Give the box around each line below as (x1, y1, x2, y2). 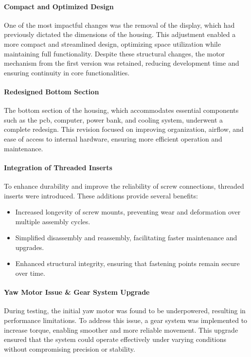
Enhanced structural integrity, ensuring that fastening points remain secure (15, 258, 240, 268)
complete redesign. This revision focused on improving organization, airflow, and (4, 124, 244, 134)
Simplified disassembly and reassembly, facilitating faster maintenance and (15, 232, 237, 243)
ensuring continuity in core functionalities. (4, 67, 130, 77)
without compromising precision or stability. (4, 343, 135, 354)
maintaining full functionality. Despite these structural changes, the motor (4, 48, 225, 58)
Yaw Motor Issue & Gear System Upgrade (4, 287, 150, 297)
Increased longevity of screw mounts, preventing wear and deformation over (15, 207, 241, 217)
